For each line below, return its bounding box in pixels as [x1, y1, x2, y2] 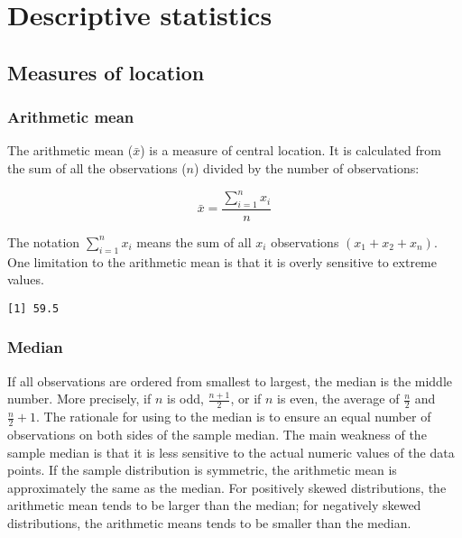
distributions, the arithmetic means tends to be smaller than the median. [7, 513, 411, 532]
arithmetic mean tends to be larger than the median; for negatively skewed [7, 496, 421, 515]
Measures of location [7, 58, 205, 86]
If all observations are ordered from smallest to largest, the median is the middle [7, 371, 452, 390]
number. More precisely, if [7, 389, 152, 408]
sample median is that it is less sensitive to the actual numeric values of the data [7, 442, 455, 461]
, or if [230, 389, 262, 408]
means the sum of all [136, 232, 252, 251]
